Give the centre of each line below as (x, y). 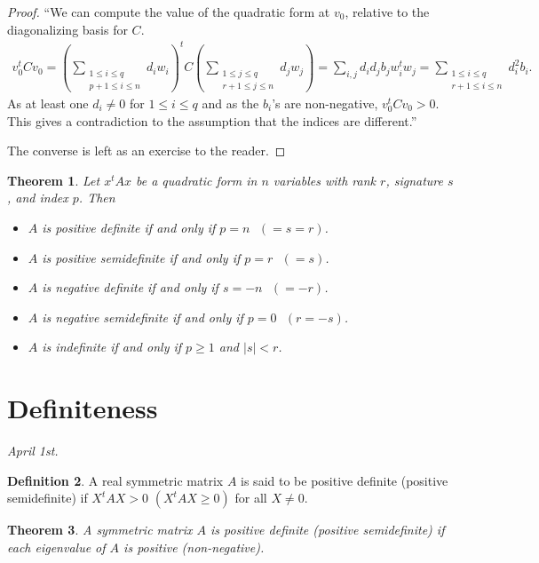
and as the (230, 103)
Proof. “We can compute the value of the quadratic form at (169, 12)
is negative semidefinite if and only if (143, 317)
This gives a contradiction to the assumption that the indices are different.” (212, 120)
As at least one (48, 103)
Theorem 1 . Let (54, 180)
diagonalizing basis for (67, 29)
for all (251, 498)
